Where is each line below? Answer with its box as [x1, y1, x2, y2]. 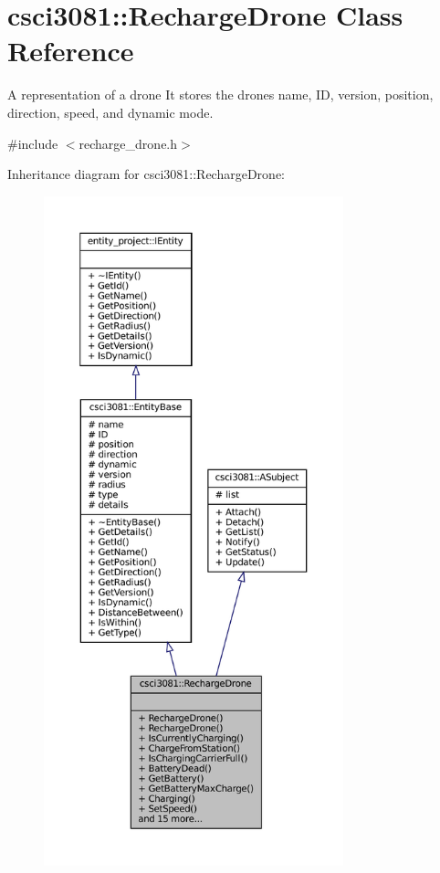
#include [7, 133, 58, 153]
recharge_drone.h [79, 133, 178, 153]
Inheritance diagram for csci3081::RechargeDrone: [7, 164, 285, 184]
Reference [7, 32, 134, 69]
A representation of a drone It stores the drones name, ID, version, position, [7, 85, 434, 104]
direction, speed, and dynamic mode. [7, 102, 214, 121]
